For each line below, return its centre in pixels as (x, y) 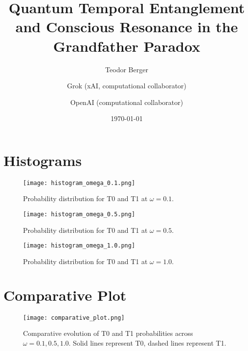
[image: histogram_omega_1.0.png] (79, 246)
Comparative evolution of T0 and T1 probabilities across (108, 333)
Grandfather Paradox (127, 46)
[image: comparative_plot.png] (74, 318)
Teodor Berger (127, 69)
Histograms (43, 160)
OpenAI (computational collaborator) (127, 102)
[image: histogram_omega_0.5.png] (79, 215)
